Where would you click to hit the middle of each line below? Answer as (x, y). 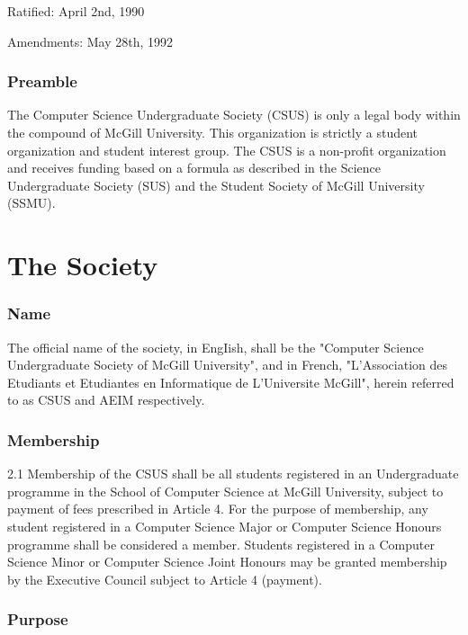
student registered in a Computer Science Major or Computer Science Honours (225, 526)
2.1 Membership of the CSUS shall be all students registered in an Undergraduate (233, 474)
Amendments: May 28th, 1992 (90, 41)
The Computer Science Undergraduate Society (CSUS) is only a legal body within (234, 115)
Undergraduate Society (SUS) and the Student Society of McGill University (216, 185)
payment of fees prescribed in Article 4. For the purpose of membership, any (218, 509)
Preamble (42, 81)
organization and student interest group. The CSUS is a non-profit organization (227, 150)
